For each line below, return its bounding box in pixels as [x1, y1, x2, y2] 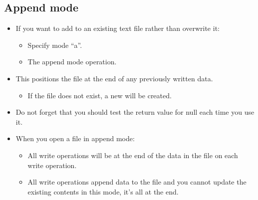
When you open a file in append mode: [15, 133, 135, 144]
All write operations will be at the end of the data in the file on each [27, 150, 238, 160]
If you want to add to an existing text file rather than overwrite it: [15, 23, 220, 33]
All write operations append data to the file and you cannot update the [27, 177, 247, 187]
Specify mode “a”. [27, 39, 82, 50]
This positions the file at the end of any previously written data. [15, 73, 213, 83]
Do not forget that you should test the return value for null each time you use [15, 107, 255, 117]
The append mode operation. [27, 56, 117, 67]
